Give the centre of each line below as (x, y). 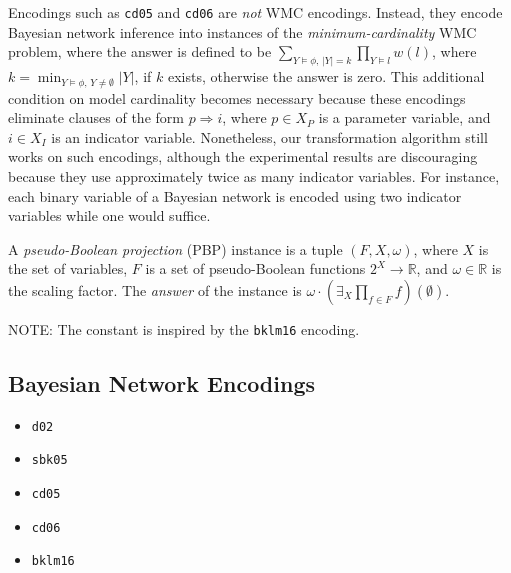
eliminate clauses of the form (96, 117)
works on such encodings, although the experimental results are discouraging (243, 156)
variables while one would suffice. (109, 215)
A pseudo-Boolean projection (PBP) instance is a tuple (175, 248)
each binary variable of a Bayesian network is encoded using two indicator (235, 195)
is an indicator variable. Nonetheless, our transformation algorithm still (269, 136)
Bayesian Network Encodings (162, 382)
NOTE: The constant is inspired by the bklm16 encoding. (184, 328)
